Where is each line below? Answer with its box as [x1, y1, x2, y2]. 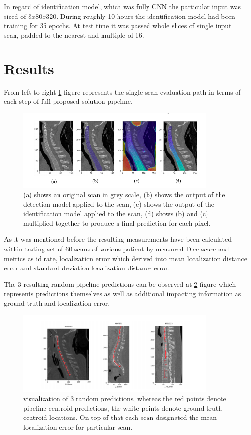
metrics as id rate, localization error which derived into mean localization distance [4, 253, 247, 263]
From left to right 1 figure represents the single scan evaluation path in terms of [4, 86, 241, 97]
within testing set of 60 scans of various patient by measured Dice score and [4, 244, 229, 254]
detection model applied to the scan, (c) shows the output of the [23, 199, 214, 209]
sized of [4, 11, 26, 21]
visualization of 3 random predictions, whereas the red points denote [23, 393, 226, 403]
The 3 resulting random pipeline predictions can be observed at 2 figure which [4, 279, 236, 289]
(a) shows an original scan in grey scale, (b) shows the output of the [23, 189, 225, 200]
